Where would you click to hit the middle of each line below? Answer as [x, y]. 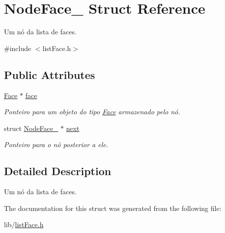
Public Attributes [50, 74]
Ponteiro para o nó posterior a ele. [56, 144]
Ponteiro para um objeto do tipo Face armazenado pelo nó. [92, 112]
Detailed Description [58, 171]
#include [18, 48]
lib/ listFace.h [24, 224]
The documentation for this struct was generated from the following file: [113, 208]
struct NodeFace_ [31, 128]
